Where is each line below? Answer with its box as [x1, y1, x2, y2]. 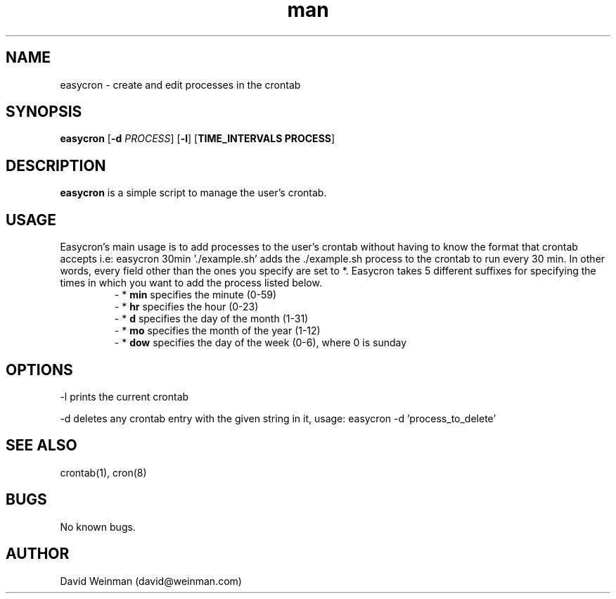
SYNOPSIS [6, 103, 82, 121]
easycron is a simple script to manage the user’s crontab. [60, 187, 327, 199]
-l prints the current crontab [60, 390, 189, 403]
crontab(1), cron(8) [60, 466, 147, 479]
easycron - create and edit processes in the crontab [60, 78, 301, 91]
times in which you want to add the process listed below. [60, 277, 322, 289]
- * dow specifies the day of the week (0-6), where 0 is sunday [114, 336, 407, 349]
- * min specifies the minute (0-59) [114, 289, 277, 301]
